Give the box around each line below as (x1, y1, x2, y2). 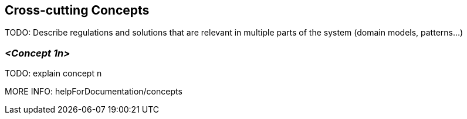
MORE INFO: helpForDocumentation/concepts (5, 86, 182, 97)
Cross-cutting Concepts (5, 3, 150, 17)
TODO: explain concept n (5, 68, 102, 79)
